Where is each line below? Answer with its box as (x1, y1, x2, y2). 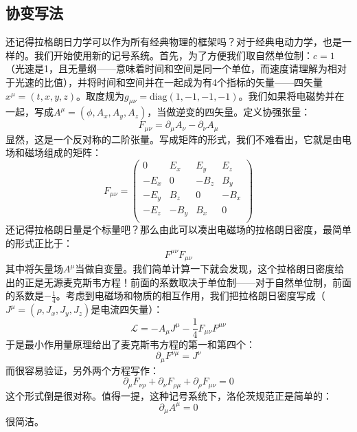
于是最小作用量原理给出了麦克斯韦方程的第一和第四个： (5, 337, 255, 352)
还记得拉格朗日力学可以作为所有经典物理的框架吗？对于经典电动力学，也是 (5, 34, 342, 49)
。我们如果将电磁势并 (238, 88, 335, 102)
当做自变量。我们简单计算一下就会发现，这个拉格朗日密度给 (75, 261, 345, 276)
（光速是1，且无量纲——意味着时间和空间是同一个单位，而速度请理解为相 (5, 61, 337, 76)
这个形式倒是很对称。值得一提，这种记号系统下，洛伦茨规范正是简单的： (5, 388, 332, 402)
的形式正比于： (5, 235, 73, 250)
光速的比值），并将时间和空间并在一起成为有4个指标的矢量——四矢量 (14, 74, 323, 89)
